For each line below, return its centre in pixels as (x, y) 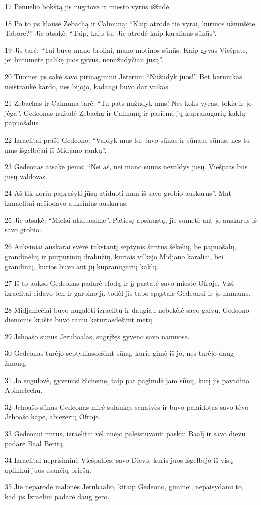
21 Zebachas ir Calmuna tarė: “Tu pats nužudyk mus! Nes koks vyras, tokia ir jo (128, 103)
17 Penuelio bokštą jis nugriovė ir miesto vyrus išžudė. (88, 6)
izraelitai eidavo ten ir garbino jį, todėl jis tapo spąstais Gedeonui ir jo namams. (128, 293)
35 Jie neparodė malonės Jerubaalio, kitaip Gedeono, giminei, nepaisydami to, (124, 487)
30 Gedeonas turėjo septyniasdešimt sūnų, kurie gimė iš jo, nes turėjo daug (119, 353)
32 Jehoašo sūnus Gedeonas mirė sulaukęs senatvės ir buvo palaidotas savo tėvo (127, 406)
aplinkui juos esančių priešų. (48, 470)
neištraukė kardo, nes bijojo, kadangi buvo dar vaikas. (87, 86)
